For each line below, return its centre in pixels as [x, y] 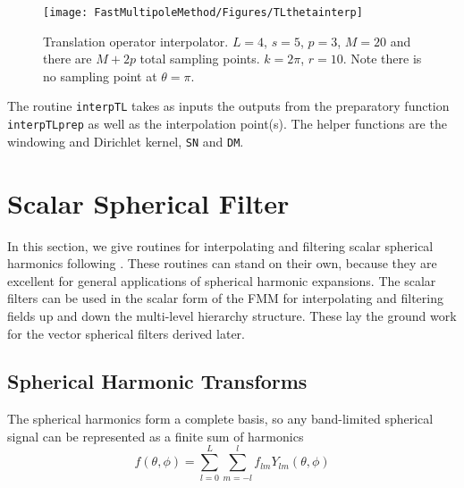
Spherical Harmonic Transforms [157, 381]
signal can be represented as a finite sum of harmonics [156, 436]
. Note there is [382, 59]
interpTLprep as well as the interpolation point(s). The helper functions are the [227, 124]
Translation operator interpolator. [136, 41]
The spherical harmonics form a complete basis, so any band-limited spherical [220, 419]
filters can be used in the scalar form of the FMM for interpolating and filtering [225, 298]
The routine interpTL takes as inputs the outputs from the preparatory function [228, 106]
